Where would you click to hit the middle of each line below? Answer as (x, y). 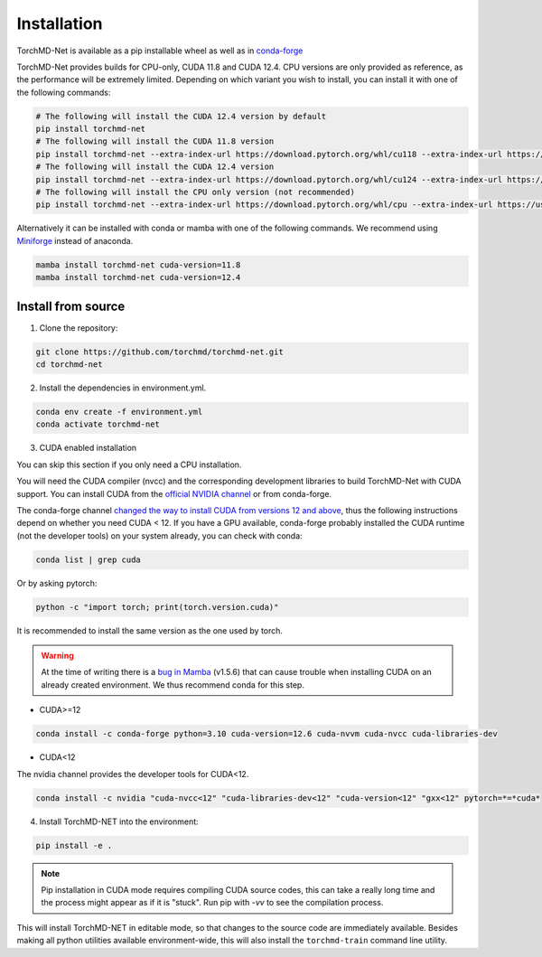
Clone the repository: (79, 328)
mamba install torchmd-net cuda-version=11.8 (138, 265)
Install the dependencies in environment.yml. (123, 388)
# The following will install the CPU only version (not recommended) (196, 192)
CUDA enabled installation (88, 448)
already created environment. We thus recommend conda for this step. (173, 685)
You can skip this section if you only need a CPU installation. (129, 464)
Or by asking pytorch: (57, 583)
